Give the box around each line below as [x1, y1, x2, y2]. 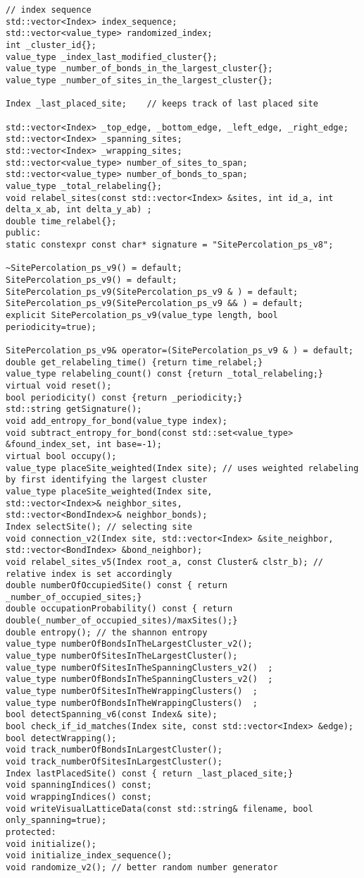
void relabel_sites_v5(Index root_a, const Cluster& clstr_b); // [6, 556, 324, 567]
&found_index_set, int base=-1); [6, 439, 162, 450]
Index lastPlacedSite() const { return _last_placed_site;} [6, 768, 294, 779]
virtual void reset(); [6, 381, 112, 391]
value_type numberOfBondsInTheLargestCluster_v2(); [6, 639, 253, 650]
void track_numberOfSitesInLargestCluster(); [6, 757, 222, 767]
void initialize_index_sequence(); [6, 850, 172, 861]
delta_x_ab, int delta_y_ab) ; [6, 205, 152, 215]
